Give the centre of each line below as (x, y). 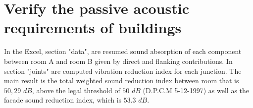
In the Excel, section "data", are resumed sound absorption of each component (123, 51)
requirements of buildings (93, 27)
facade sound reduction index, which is (63, 100)
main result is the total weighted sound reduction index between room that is (122, 81)
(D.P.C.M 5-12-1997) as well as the (196, 90)
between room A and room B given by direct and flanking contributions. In (118, 61)
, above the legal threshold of (76, 90)
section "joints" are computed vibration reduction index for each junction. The (123, 71)
